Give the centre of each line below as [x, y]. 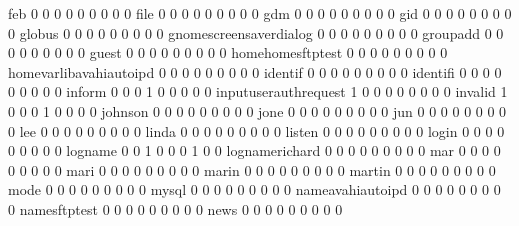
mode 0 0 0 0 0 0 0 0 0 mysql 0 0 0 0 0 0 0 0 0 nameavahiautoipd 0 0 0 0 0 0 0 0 [254, 189]
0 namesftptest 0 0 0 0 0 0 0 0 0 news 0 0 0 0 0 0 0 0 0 [175, 208]
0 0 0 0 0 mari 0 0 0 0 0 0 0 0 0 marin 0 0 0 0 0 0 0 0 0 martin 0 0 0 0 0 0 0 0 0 [252, 169]
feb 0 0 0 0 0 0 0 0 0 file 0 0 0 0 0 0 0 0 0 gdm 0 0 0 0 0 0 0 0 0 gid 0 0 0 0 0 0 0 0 [260, 13]
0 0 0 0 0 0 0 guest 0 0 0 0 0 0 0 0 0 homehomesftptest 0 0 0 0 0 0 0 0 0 [228, 52]
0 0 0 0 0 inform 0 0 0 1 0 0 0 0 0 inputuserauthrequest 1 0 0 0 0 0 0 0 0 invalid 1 [258, 91]
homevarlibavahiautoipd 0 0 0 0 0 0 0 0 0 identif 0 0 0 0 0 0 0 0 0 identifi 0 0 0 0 [255, 71]
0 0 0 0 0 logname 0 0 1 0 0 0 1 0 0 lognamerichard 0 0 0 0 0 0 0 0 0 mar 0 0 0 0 [254, 150]
